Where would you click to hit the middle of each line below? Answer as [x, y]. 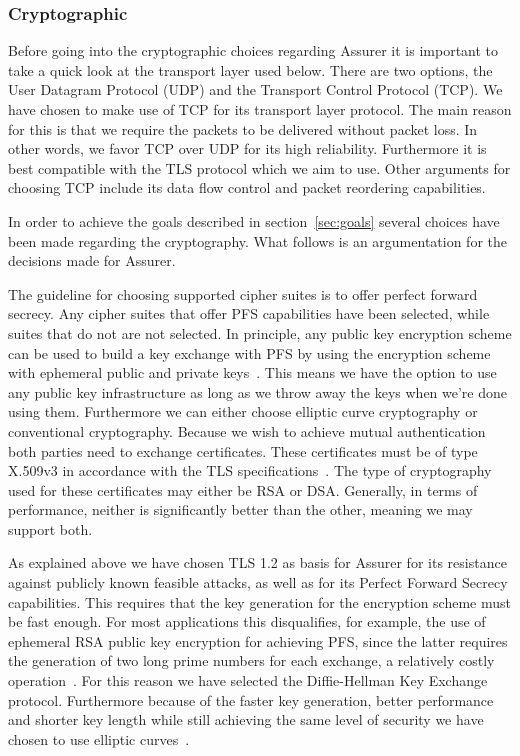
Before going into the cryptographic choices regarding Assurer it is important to [253, 50]
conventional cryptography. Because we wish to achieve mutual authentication [247, 430]
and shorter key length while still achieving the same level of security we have [246, 719]
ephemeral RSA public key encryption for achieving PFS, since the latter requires [258, 640]
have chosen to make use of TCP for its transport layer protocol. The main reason [260, 109]
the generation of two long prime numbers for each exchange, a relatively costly [251, 660]
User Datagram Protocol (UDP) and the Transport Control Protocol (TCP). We [255, 89]
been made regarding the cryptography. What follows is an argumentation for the [257, 240]
